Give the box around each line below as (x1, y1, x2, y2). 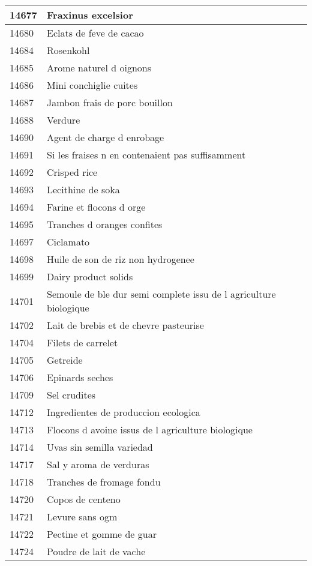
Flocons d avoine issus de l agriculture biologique (47, 423, 253, 436)
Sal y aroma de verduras (47, 457, 149, 471)
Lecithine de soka (47, 182, 120, 196)
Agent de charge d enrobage (47, 130, 164, 144)
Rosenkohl (47, 43, 90, 57)
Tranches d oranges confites (47, 217, 163, 231)
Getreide (47, 353, 83, 367)
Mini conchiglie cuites (47, 78, 138, 92)
